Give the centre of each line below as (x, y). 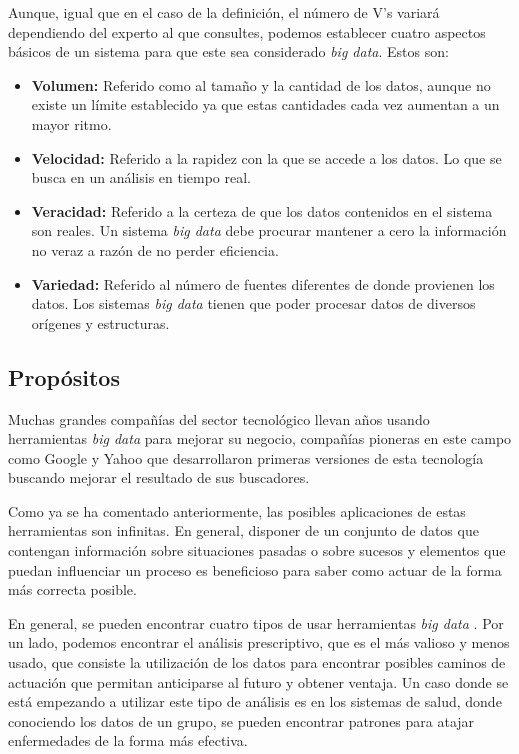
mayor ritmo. (71, 123)
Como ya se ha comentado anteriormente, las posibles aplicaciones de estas (237, 510)
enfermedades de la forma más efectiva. (128, 740)
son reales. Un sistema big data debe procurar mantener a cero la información (269, 230)
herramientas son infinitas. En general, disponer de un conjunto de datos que (243, 530)
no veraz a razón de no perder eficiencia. (155, 249)
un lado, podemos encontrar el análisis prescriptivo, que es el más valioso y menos (259, 642)
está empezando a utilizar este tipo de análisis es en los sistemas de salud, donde (255, 701)
